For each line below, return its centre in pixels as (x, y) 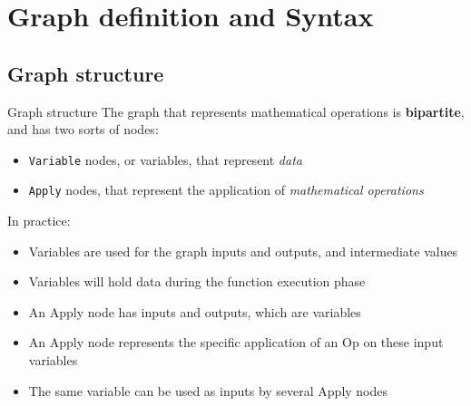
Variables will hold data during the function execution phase (197, 281)
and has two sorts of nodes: (83, 129)
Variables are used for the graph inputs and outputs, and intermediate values (243, 251)
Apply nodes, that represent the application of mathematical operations (226, 190)
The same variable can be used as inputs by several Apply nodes (208, 390)
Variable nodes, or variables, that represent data (165, 159)
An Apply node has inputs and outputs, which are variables (195, 311)
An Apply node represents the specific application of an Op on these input (236, 342)
